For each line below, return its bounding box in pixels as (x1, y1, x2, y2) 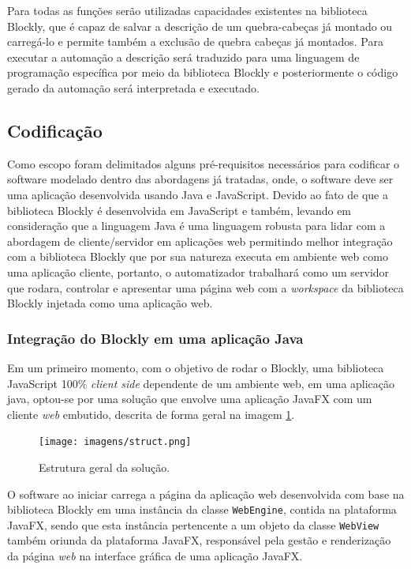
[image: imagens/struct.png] (39, 436, 192, 448)
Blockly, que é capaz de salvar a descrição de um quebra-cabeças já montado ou (7, 17, 393, 34)
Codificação (7, 118, 103, 142)
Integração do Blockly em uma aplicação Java (7, 328, 304, 348)
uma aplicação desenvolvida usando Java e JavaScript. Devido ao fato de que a (7, 186, 388, 202)
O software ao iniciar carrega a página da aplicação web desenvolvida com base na (7, 485, 405, 502)
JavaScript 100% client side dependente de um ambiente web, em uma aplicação (7, 375, 395, 391)
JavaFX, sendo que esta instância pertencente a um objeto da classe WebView (7, 516, 379, 533)
